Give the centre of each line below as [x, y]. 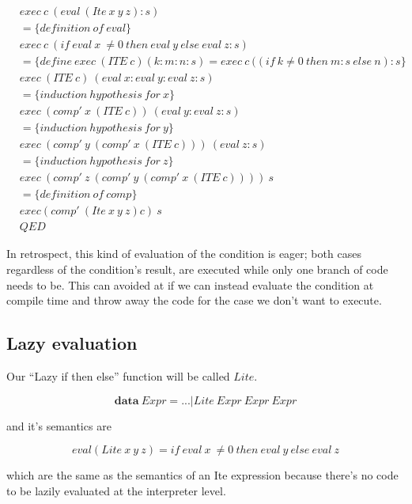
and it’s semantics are [59, 425]
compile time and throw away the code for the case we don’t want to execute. [194, 300]
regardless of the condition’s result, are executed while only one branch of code [197, 269]
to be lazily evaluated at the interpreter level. [116, 490]
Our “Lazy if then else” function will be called [118, 376]
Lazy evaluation [72, 343]
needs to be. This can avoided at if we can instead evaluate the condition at [190, 284]
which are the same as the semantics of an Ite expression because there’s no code [202, 475]
